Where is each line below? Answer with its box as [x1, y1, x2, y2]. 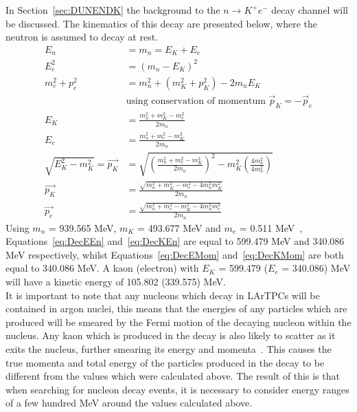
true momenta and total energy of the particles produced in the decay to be [5, 355, 325, 369]
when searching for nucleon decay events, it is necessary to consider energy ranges [5, 382, 349, 396]
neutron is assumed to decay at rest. [5, 30, 159, 44]
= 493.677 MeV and [137, 220, 221, 235]
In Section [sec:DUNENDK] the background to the [5, 3, 220, 17]
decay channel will [271, 3, 348, 17]
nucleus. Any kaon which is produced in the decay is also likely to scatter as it [5, 328, 336, 343]
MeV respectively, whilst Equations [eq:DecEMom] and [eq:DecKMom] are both [5, 247, 344, 261]
